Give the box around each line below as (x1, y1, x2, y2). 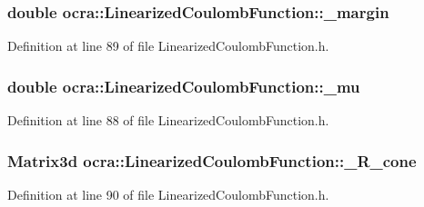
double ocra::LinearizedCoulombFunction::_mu (7, 74, 360, 97)
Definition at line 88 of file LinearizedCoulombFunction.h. (7, 111, 329, 130)
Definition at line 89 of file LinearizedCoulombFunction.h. (7, 36, 329, 55)
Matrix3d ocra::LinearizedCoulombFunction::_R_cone (7, 149, 417, 172)
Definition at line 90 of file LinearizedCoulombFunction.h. (7, 184, 329, 203)
